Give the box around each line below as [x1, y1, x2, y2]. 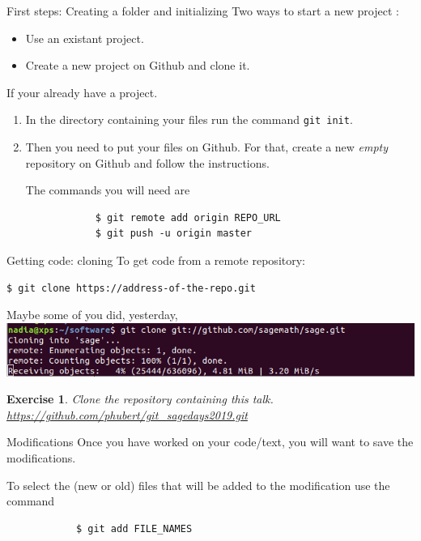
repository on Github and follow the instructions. [25, 154, 270, 171]
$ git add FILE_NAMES [75, 522, 193, 535]
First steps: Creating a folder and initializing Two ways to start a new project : [6, 2, 399, 19]
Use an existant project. [25, 29, 144, 46]
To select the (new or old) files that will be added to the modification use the [6, 476, 390, 493]
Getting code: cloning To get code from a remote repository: [6, 252, 305, 268]
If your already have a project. [6, 83, 158, 100]
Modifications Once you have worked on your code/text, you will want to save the [6, 433, 414, 450]
